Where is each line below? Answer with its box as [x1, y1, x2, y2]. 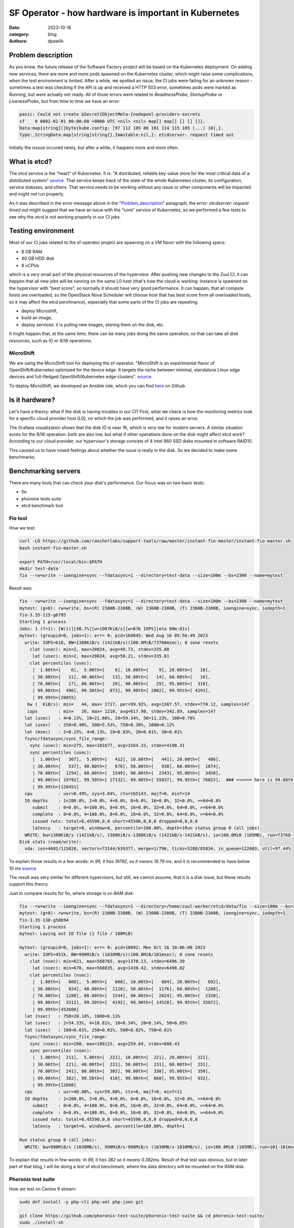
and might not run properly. [9, 191, 65, 197]
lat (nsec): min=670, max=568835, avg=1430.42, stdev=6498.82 [32, 965, 185, 971]
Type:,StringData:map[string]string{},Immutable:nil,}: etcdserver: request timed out [19, 132, 234, 138]
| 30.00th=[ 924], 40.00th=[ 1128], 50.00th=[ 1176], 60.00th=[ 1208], [32, 986, 221, 992]
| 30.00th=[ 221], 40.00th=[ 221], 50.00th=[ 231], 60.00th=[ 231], [32, 1061, 211, 1067]
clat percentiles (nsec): [29, 972, 92, 977]
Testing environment [9, 226, 74, 235]
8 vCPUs [21, 262, 39, 268]
